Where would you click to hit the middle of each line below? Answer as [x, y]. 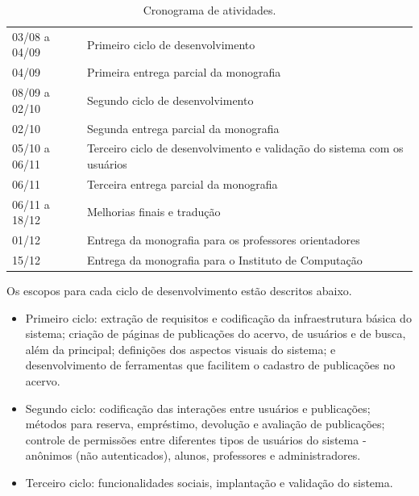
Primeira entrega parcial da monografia [184, 72]
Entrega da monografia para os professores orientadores [223, 240]
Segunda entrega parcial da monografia [183, 128]
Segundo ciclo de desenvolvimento [170, 100]
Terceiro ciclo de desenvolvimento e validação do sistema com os [245, 148]
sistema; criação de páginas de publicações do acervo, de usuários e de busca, [216, 333]
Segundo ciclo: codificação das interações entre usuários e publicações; [198, 408]
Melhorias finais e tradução [153, 212]
